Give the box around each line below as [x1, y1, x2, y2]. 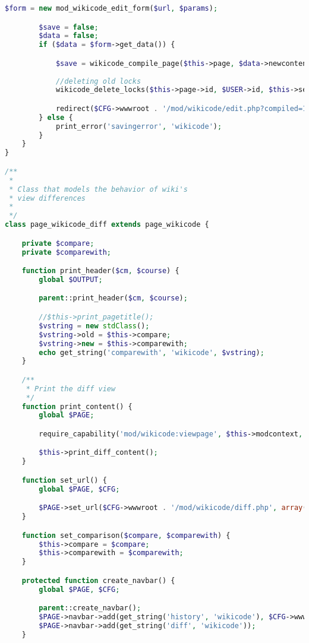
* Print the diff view [26, 384, 116, 393]
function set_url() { [21, 476, 107, 484]
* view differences [9, 194, 86, 202]
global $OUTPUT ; [39, 275, 103, 284]
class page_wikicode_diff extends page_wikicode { [5, 220, 209, 229]
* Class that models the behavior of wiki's [9, 185, 188, 194]
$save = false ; [39, 23, 99, 31]
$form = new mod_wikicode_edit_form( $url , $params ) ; [5, 4, 218, 12]
